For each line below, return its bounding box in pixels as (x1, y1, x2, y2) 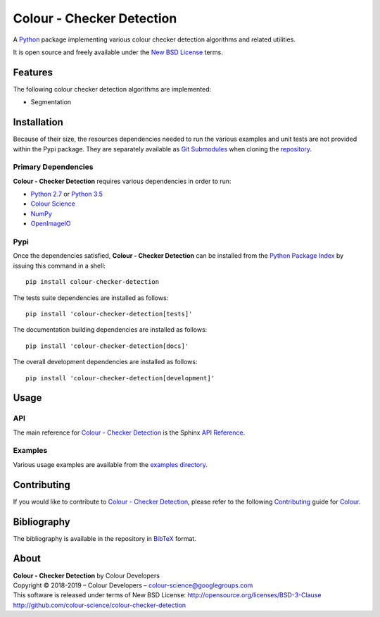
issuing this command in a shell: (13, 261, 106, 270)
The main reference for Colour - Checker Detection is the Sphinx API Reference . (13, 428, 246, 437)
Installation (13, 116, 63, 128)
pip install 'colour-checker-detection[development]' (25, 374, 215, 382)
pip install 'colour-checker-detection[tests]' (25, 310, 193, 318)
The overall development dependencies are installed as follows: (13, 358, 198, 366)
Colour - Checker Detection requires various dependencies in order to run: (13, 177, 232, 185)
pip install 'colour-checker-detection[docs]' (25, 342, 189, 350)
